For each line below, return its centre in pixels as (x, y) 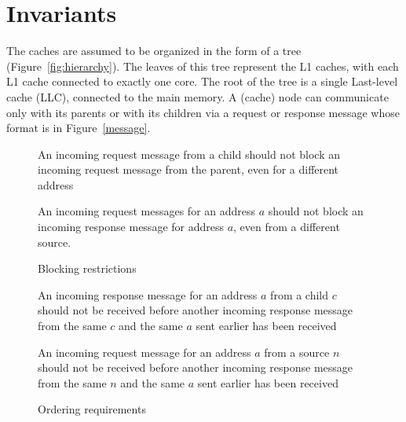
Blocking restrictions (87, 268)
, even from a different (287, 227)
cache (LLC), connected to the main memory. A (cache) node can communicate (198, 96)
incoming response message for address (131, 227)
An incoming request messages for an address (147, 211)
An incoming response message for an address (148, 294)
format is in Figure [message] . (79, 128)
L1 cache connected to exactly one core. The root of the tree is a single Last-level (202, 81)
